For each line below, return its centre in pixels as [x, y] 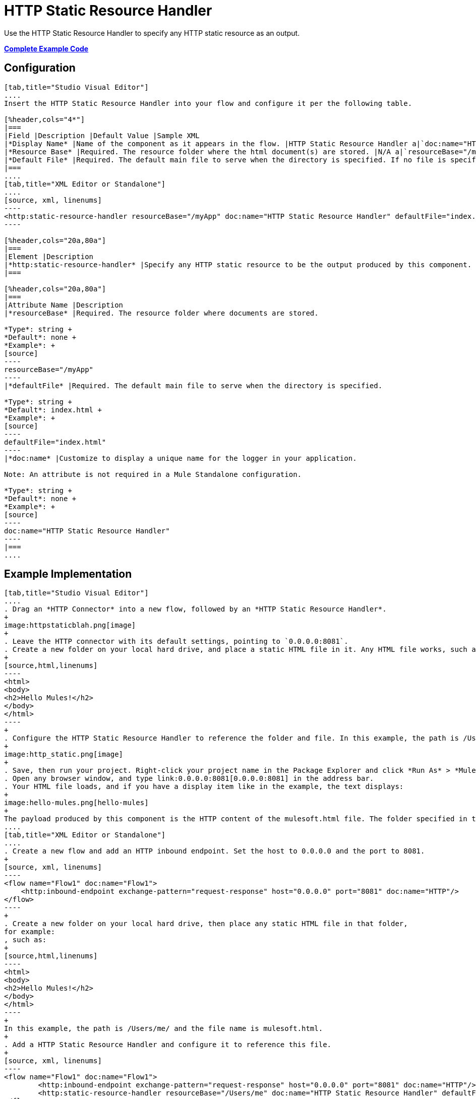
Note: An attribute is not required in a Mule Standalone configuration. [153, 474]
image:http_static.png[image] [64, 754]
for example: [30, 932]
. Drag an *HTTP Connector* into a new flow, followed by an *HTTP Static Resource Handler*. [195, 609]
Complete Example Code [46, 48]
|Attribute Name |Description [64, 305]
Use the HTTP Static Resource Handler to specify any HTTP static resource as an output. [152, 33]
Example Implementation [68, 574]
